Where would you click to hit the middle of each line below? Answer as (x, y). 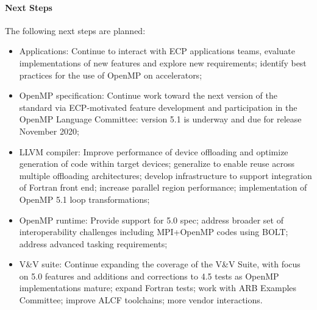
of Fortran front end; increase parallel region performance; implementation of (163, 187)
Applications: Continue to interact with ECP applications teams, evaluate (157, 51)
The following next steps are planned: (75, 30)
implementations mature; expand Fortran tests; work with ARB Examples (158, 288)
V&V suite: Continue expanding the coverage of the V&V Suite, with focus (160, 264)
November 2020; (49, 131)
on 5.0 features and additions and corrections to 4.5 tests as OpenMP (149, 276)
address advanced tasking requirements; (93, 243)
